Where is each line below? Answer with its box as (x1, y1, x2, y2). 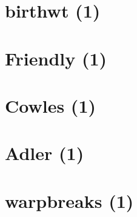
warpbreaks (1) (5, 188, 134, 213)
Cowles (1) (5, 93, 96, 118)
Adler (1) (5, 141, 84, 165)
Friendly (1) (5, 45, 107, 70)
